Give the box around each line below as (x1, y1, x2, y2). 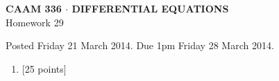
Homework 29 (6, 15, 64, 29)
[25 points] (22, 61, 67, 75)
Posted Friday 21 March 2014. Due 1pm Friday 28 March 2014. (6, 38, 274, 53)
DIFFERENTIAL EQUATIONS (71, 1, 229, 15)
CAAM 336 (6, 1, 62, 15)
